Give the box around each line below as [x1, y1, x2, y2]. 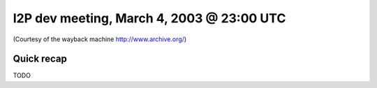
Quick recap [13, 53, 68, 65]
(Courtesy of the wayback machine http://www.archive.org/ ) [13, 35, 187, 43]
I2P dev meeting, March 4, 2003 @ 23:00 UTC [13, 10, 286, 26]
